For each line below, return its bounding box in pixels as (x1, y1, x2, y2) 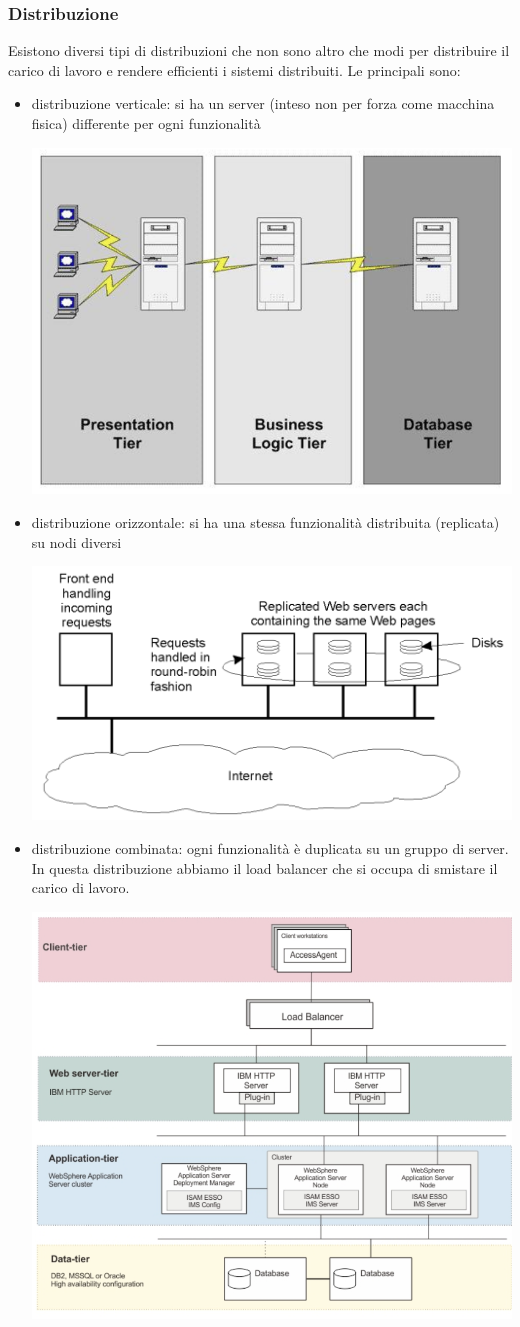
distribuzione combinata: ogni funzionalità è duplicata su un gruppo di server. (31, 838, 509, 859)
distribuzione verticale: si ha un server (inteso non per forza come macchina (31, 93, 495, 114)
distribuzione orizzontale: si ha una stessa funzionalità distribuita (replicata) (31, 512, 500, 533)
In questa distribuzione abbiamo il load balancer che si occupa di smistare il (31, 857, 498, 878)
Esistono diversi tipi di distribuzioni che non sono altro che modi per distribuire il (8, 40, 510, 61)
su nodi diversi (31, 531, 122, 552)
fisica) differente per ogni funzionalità (31, 113, 261, 133)
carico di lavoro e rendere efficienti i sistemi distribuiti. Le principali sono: (8, 59, 461, 80)
